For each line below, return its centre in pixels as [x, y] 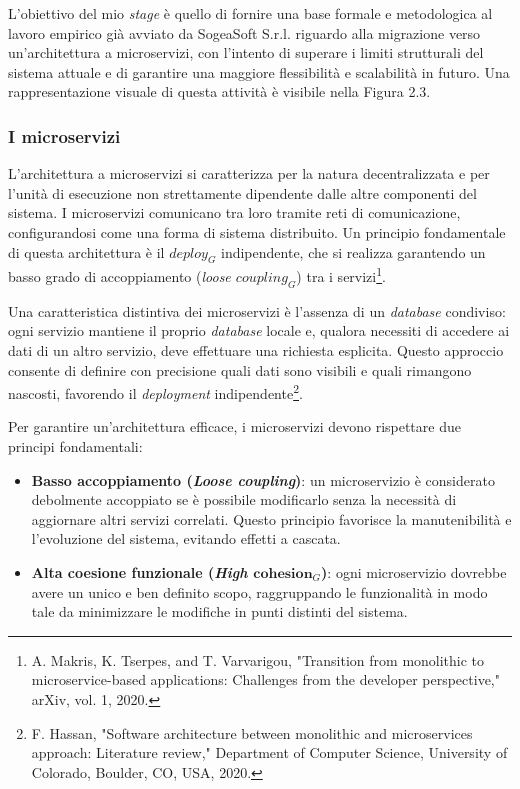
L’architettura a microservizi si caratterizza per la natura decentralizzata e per [249, 173]
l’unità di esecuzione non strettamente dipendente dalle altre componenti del [242, 192]
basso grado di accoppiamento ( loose [119, 276]
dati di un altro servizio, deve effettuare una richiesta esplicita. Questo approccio [256, 350]
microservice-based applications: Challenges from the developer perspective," [265, 679]
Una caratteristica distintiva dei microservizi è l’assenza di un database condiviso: [257, 310]
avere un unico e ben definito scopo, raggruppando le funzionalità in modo [259, 591]
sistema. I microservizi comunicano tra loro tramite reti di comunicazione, [234, 212]
